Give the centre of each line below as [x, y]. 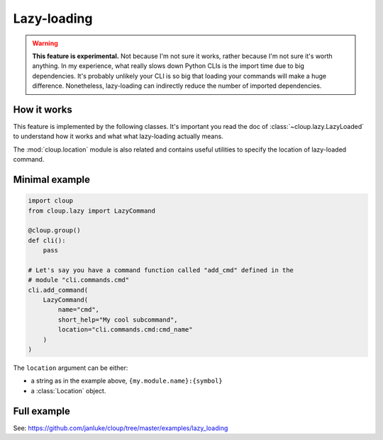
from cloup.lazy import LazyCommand [92, 210]
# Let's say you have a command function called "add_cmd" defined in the [161, 270]
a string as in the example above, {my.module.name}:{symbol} [127, 381]
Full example [42, 411]
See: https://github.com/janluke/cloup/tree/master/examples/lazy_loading [121, 428]
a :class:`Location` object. [68, 390]
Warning [45, 43]
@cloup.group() [54, 231]
